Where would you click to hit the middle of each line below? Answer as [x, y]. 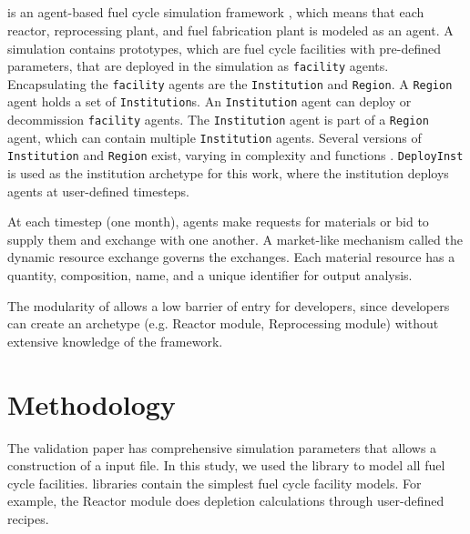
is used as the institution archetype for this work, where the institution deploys [228, 173]
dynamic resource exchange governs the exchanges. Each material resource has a [231, 257]
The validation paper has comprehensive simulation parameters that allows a [222, 447]
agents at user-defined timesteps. [98, 191]
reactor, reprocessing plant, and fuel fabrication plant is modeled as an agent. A [230, 30]
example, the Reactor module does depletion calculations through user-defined [226, 501]
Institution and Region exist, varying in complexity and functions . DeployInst [235, 155]
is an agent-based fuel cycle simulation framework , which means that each [216, 12]
